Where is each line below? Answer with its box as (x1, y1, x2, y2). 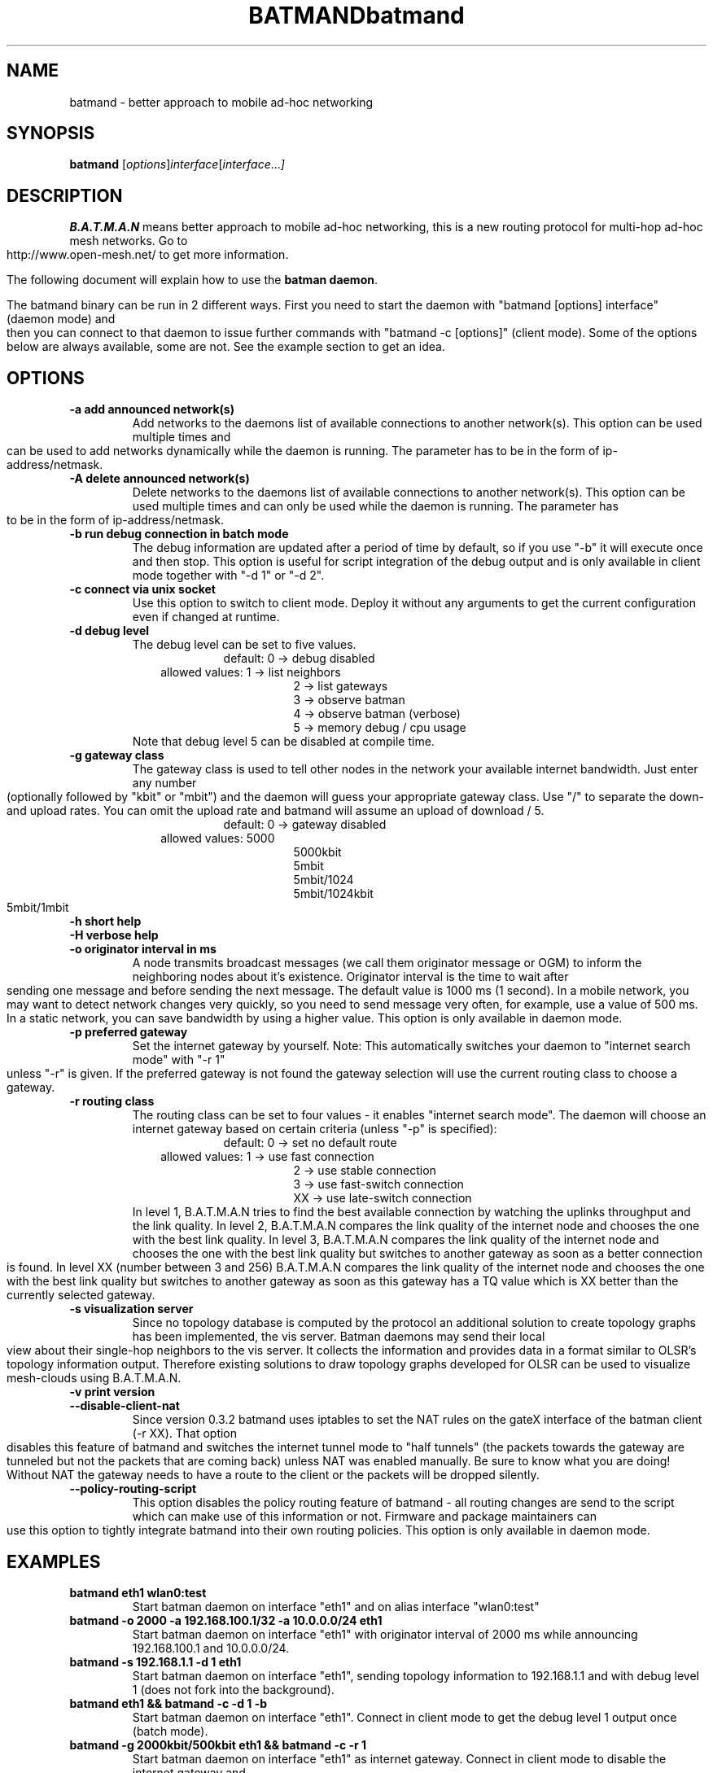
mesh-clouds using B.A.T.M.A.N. (7, 1371, 182, 1386)
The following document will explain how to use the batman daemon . (7, 273, 378, 287)
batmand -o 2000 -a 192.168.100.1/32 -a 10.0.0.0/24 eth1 (69, 1613, 383, 1627)
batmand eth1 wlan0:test (69, 1585, 207, 1600)
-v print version (69, 1385, 155, 1399)
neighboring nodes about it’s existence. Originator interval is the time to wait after (132, 970, 569, 984)
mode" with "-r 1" (132, 1053, 225, 1067)
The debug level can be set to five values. (132, 637, 356, 652)
